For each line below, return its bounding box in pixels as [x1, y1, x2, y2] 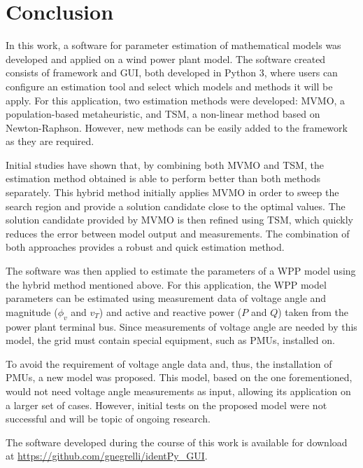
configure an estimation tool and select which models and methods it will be [6, 78, 333, 93]
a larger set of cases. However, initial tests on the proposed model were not [6, 397, 327, 412]
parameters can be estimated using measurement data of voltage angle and [6, 291, 327, 305]
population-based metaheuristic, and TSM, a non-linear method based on [6, 106, 320, 121]
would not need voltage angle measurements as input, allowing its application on [6, 383, 351, 398]
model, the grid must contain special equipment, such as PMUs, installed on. [6, 333, 335, 347]
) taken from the [278, 304, 349, 319]
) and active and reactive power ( [99, 304, 242, 319]
